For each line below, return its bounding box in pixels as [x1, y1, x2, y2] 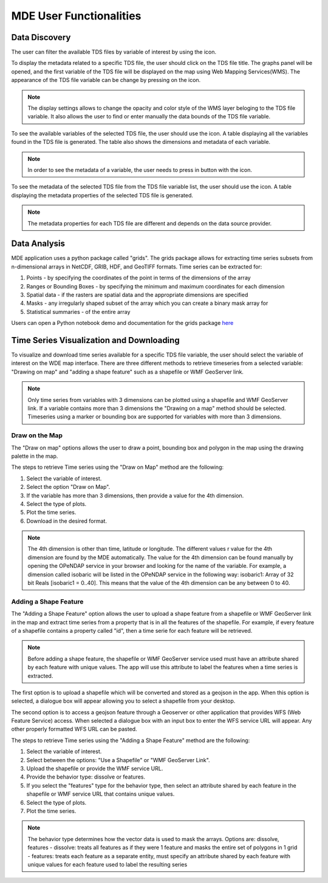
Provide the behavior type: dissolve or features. [26, 773, 146, 780]
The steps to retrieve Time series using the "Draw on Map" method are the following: [11, 463, 224, 471]
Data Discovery [11, 32, 71, 43]
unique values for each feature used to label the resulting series [27, 861, 188, 868]
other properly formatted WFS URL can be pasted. [11, 726, 137, 733]
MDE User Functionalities [11, 9, 142, 22]
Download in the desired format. [26, 517, 108, 525]
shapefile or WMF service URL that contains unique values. [26, 790, 175, 798]
